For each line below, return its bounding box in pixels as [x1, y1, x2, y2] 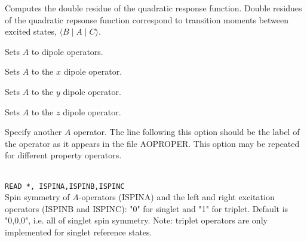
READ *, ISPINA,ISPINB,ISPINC [5, 182, 125, 191]
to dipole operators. [31, 45, 103, 57]
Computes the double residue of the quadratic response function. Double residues [5, 2, 302, 14]
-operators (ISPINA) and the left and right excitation [78, 191, 275, 203]
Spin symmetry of [5, 191, 70, 203]
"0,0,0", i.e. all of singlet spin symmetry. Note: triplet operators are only [5, 214, 268, 226]
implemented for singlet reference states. [5, 225, 152, 238]
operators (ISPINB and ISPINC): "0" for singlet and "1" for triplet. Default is [5, 202, 288, 215]
